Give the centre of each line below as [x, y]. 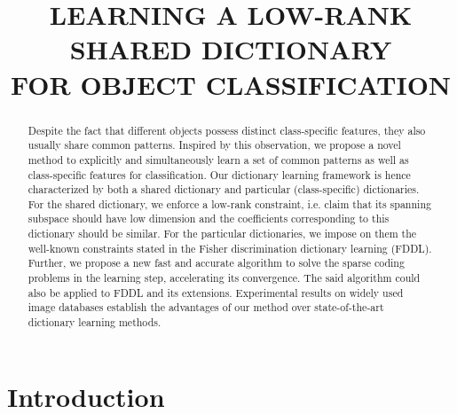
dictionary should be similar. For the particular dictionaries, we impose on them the [222, 234]
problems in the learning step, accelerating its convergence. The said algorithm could [224, 278]
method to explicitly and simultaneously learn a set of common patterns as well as [218, 159]
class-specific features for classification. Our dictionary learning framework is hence [219, 174]
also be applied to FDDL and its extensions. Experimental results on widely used [216, 292]
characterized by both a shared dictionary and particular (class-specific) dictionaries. [224, 189]
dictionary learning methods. [95, 322]
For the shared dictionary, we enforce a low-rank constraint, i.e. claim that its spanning [229, 203]
